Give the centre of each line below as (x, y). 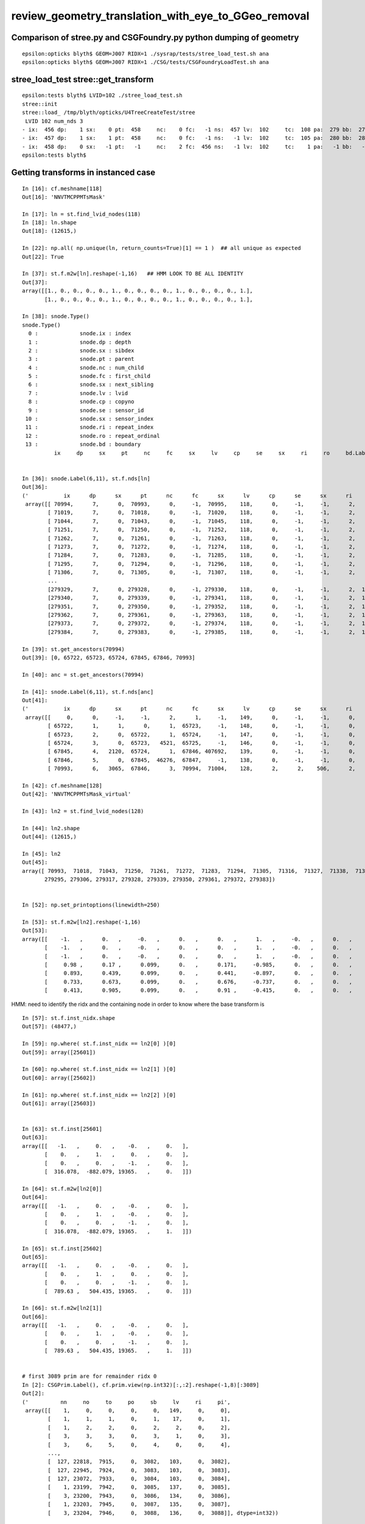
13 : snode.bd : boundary (83, 444)
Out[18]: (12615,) (50, 231)
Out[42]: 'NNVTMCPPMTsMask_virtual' (77, 794)
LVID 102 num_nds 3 (54, 121)
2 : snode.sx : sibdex (82, 350)
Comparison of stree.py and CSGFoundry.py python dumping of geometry (155, 37)
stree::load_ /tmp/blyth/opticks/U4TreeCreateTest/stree (109, 112)
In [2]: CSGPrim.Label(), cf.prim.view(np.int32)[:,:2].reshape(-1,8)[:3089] (141, 1385)
